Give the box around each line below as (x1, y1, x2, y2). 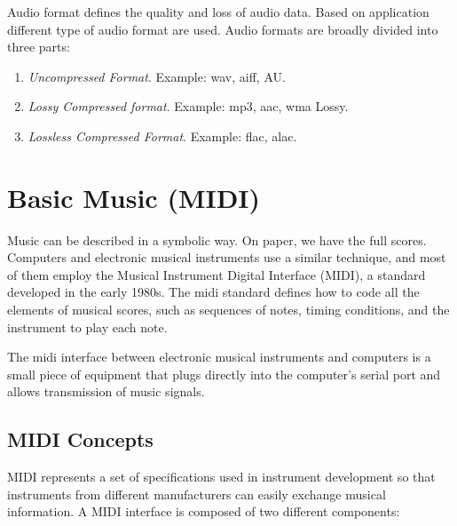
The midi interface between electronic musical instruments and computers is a (7, 347, 431, 366)
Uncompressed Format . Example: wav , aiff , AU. (28, 67, 286, 85)
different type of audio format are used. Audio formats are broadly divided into (7, 20, 438, 38)
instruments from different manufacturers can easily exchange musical (7, 484, 386, 503)
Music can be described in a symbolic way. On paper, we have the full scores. (7, 230, 427, 249)
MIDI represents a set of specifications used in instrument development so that (7, 467, 436, 486)
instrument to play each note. (7, 317, 168, 336)
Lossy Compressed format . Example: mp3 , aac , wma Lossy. (28, 97, 349, 116)
